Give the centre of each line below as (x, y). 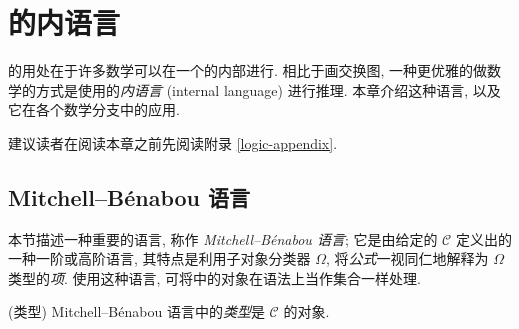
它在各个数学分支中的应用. (94, 109)
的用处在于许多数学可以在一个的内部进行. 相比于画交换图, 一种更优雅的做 (248, 70)
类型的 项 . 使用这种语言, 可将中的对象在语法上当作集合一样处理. (214, 277)
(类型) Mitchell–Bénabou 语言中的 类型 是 (136, 311)
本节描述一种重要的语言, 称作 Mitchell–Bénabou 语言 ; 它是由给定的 (223, 238)
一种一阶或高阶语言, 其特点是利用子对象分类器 (159, 258)
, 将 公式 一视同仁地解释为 (407, 258)
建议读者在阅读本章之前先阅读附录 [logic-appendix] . (173, 142)
